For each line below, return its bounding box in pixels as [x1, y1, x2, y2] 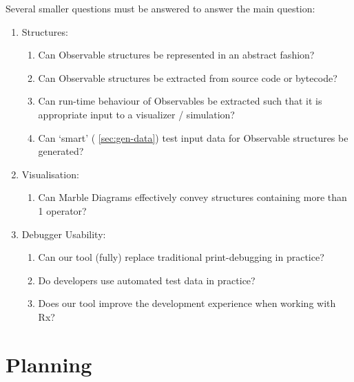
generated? [38, 144, 84, 158]
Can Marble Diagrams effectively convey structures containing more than [38, 190, 347, 204]
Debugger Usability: [21, 226, 106, 241]
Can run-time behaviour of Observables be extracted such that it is [38, 94, 322, 108]
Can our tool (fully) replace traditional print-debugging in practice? [38, 250, 324, 264]
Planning [6, 350, 92, 378]
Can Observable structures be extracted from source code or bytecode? [38, 70, 337, 85]
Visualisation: [21, 167, 79, 181]
